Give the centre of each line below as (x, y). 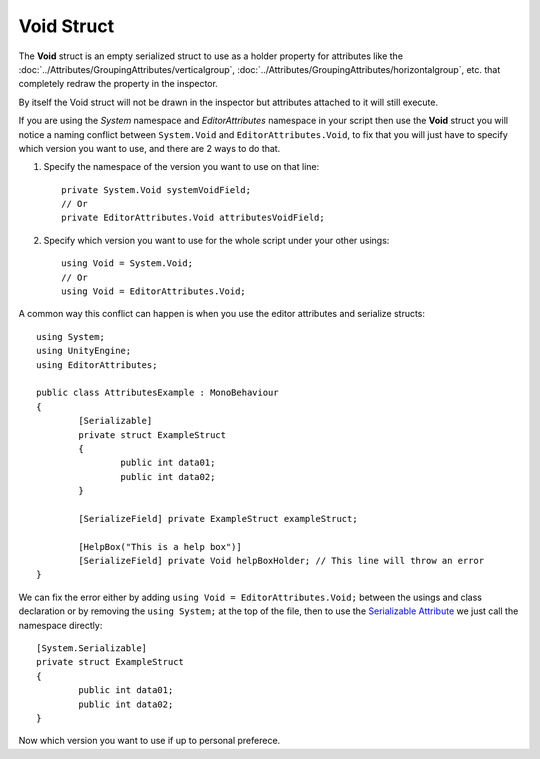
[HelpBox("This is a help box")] (160, 546)
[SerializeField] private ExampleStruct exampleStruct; (218, 518)
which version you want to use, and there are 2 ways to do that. (149, 148)
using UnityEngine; (84, 351)
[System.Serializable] (92, 648)
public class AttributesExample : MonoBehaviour (157, 393)
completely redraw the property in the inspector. (118, 84)
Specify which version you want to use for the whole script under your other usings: (216, 240)
